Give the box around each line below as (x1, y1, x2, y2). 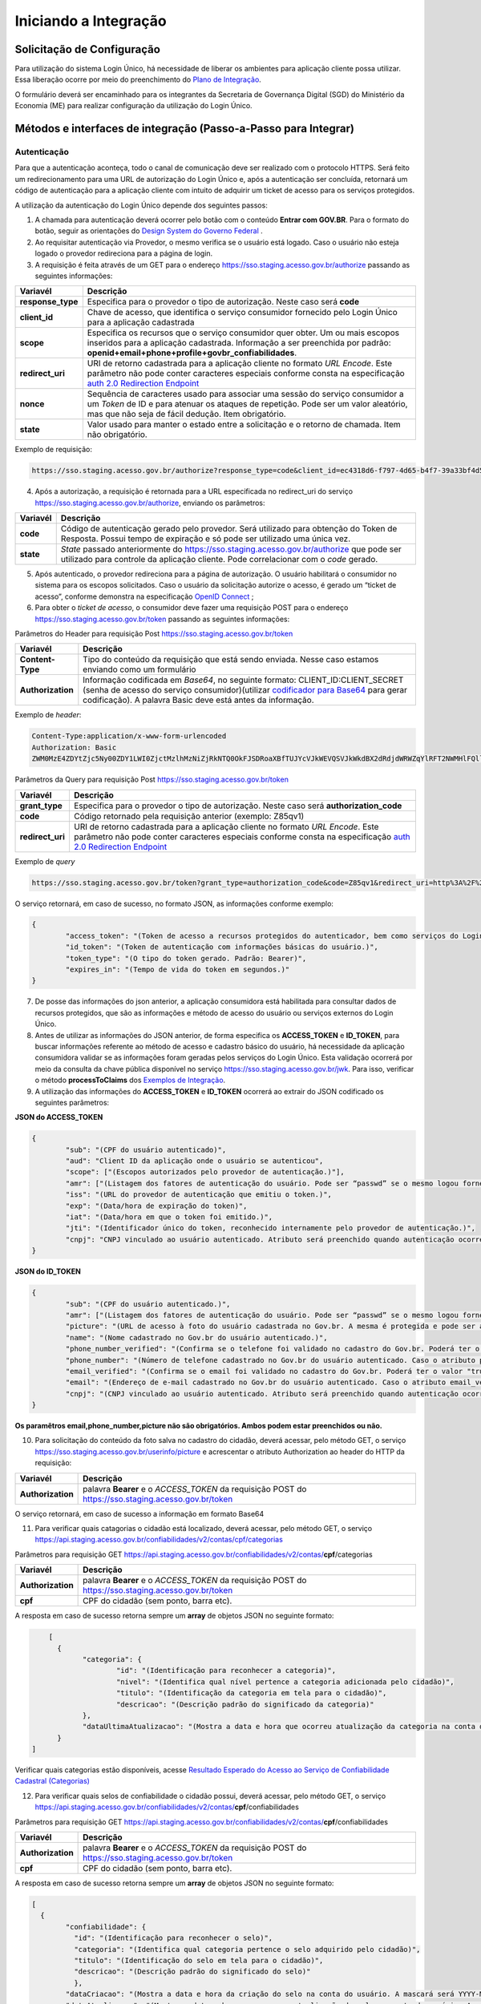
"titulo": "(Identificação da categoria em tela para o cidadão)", (116, 1688, 387, 1698)
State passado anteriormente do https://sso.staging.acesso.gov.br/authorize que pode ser (60, 543, 402, 555)
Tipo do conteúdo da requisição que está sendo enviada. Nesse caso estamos (83, 654, 379, 665)
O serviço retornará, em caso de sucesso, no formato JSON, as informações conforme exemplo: (14, 899, 334, 908)
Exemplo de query (14, 856, 75, 866)
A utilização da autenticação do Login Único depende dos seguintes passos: (14, 200, 268, 210)
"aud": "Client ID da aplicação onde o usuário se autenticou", (65, 1157, 324, 1166)
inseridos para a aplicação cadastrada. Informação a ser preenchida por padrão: (87, 337, 392, 349)
